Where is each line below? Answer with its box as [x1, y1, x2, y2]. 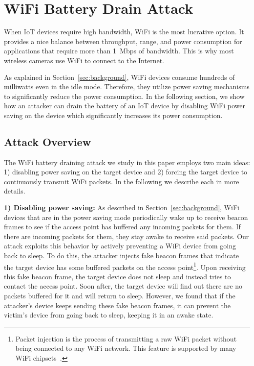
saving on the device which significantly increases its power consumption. [4, 110, 223, 120]
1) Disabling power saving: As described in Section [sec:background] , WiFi [4, 202, 239, 213]
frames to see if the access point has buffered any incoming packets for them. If [4, 221, 241, 232]
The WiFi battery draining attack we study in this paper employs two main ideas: [4, 157, 250, 167]
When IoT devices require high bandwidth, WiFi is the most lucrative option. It [4, 26, 244, 37]
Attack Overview [4, 134, 91, 149]
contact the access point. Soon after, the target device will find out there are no [4, 281, 242, 291]
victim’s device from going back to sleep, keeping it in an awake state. [4, 310, 213, 320]
